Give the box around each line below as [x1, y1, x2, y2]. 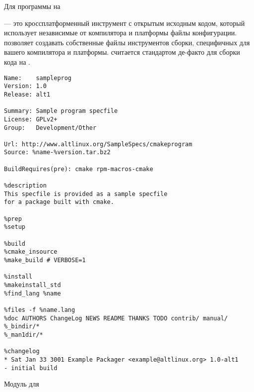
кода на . [4, 56, 30, 67]
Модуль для [4, 379, 39, 389]
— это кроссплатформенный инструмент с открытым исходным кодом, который [4, 17, 245, 28]
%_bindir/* [4, 323, 40, 330]
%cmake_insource [4, 248, 58, 256]
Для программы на [4, 1, 61, 11]
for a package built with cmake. [4, 198, 114, 206]
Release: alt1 [4, 91, 51, 98]
